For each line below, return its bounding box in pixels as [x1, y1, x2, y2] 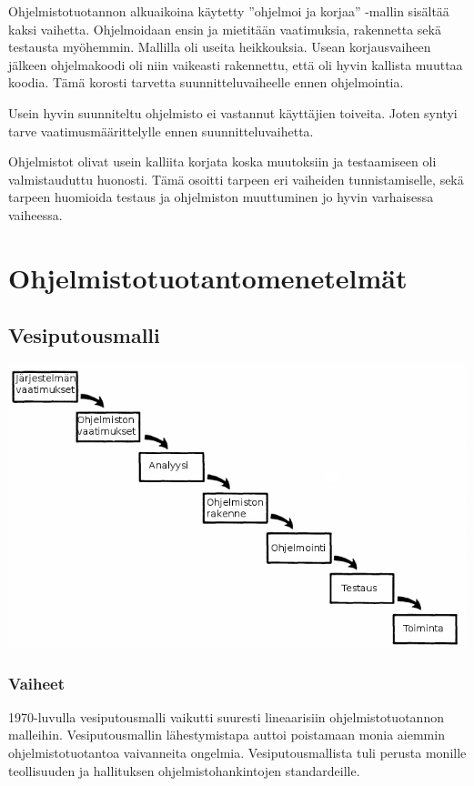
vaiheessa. [8, 205, 63, 224]
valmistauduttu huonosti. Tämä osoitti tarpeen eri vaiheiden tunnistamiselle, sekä [8, 169, 464, 188]
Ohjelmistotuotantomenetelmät [8, 258, 408, 296]
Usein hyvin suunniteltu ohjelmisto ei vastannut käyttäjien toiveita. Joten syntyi [8, 103, 458, 122]
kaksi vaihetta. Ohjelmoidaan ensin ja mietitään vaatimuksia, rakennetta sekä [8, 19, 441, 38]
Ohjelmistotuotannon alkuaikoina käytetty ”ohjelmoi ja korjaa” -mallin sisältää [8, 2, 449, 20]
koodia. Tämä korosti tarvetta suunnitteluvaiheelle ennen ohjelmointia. [8, 73, 404, 92]
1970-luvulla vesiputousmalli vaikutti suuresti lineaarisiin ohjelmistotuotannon [8, 707, 444, 726]
